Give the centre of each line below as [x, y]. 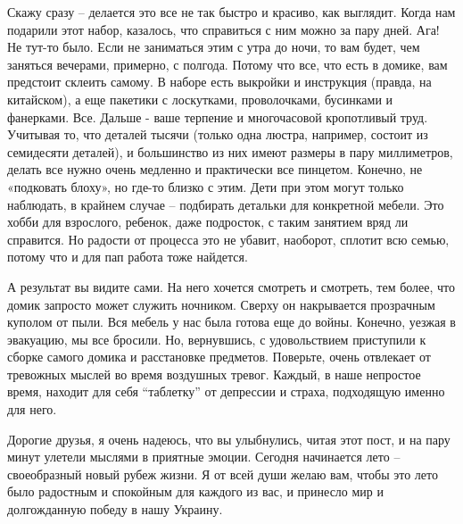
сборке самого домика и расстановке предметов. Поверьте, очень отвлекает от [219, 357]
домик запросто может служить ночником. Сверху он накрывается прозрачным [221, 304]
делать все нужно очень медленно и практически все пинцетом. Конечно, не [215, 169]
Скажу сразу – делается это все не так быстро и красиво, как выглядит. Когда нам [231, 12]
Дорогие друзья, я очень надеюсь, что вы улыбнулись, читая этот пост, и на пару [229, 439]
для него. [32, 409]
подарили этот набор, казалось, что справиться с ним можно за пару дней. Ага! [223, 29]
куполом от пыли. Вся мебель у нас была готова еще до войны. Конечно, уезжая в [231, 322]
